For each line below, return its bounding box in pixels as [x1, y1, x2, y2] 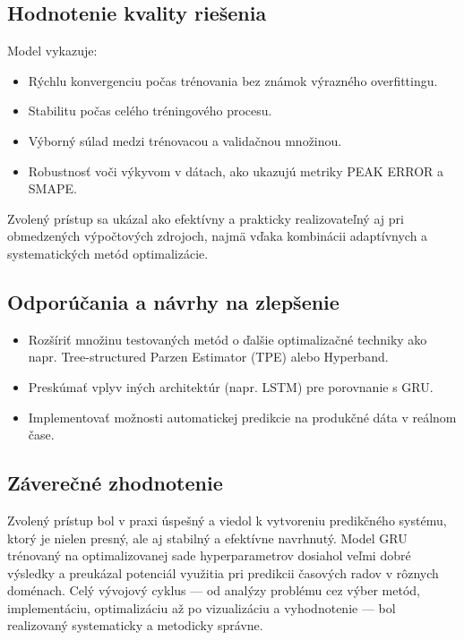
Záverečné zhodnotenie [7, 469, 223, 497]
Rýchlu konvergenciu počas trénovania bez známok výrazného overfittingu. [28, 71, 438, 90]
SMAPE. [28, 179, 77, 198]
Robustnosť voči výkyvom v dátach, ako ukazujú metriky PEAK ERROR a [28, 161, 443, 180]
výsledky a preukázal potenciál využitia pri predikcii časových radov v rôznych [7, 563, 439, 582]
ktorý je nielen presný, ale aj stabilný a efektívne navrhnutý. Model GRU [7, 528, 408, 547]
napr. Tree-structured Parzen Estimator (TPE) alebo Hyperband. [28, 347, 389, 366]
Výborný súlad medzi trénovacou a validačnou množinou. [28, 131, 342, 149]
